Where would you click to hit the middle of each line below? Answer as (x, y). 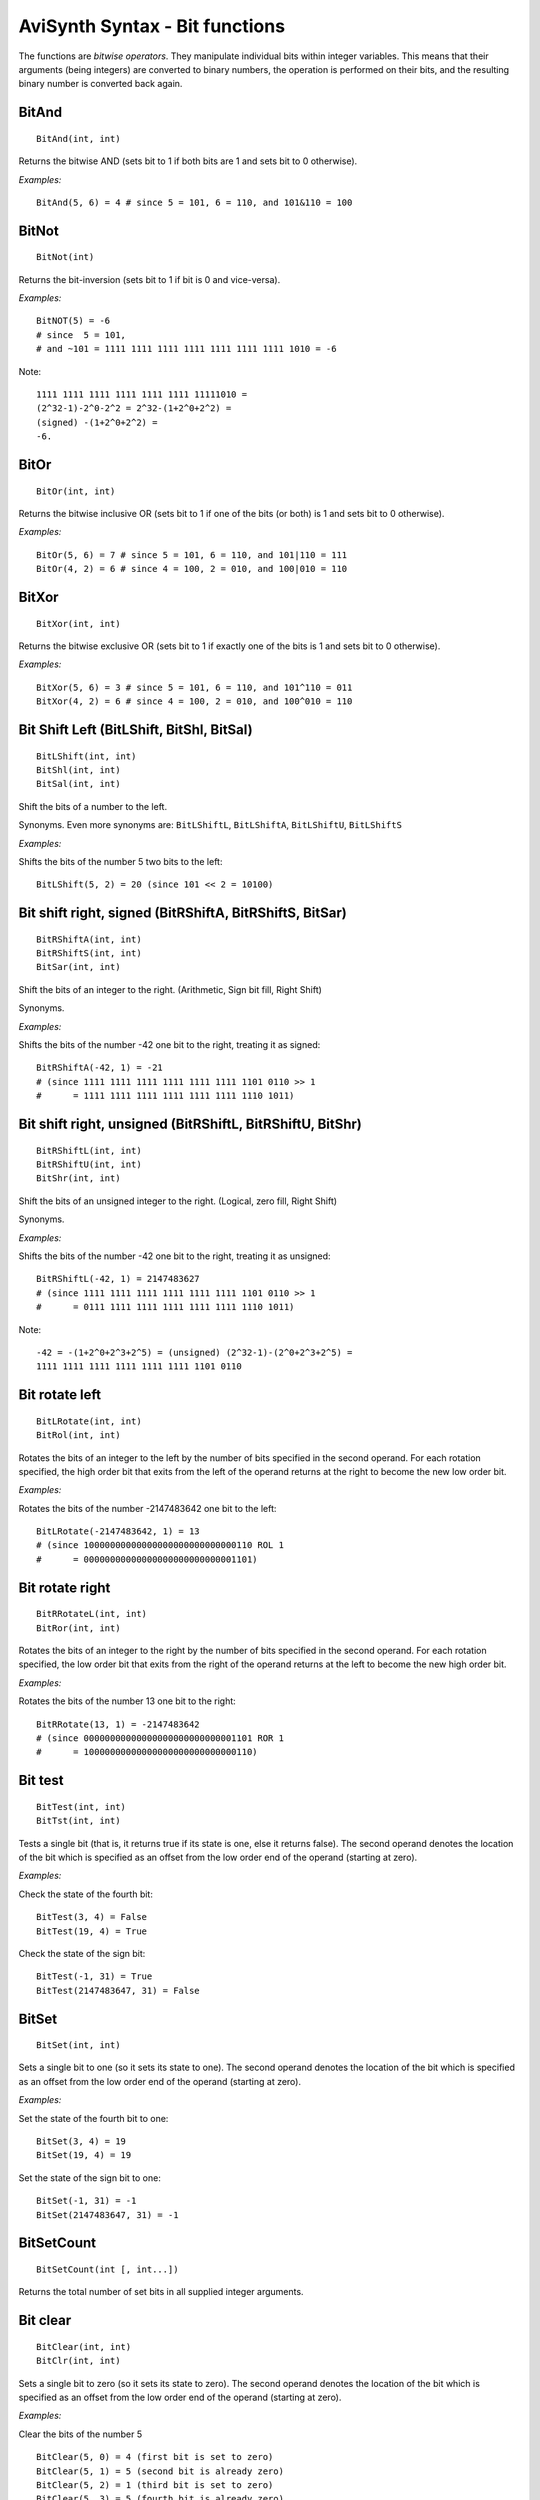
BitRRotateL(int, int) (92, 1614)
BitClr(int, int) (78, 2361)
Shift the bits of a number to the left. (93, 806)
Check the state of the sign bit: (82, 1953)
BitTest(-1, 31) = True (94, 1976)
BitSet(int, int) (78, 2045)
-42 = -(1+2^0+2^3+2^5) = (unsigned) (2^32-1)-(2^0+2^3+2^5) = (194, 1352)
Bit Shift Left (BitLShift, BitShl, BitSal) (136, 729)
